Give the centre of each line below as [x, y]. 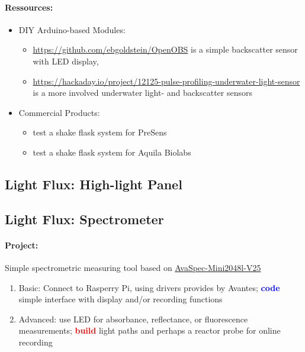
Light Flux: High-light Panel [94, 184]
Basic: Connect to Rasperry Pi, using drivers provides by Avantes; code [149, 287]
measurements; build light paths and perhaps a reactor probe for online [150, 330]
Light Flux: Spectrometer [84, 219]
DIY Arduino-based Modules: [72, 29]
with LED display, [66, 61]
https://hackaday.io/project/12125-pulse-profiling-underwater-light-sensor [166, 81]
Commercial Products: [59, 112]
